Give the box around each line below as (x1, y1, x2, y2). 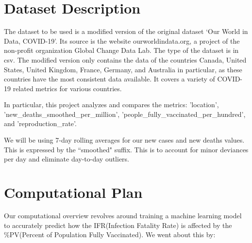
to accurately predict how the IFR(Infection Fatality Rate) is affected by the (4, 220, 232, 230)
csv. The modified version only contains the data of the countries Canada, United (4, 54, 247, 65)
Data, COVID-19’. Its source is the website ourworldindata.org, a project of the (4, 35, 240, 46)
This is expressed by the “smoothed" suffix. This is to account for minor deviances (4, 144, 249, 154)
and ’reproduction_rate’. (4, 118, 77, 129)
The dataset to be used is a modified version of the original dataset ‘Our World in (4, 26, 248, 36)
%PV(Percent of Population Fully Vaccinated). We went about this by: (4, 229, 216, 240)
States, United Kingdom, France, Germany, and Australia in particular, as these (4, 64, 242, 74)
